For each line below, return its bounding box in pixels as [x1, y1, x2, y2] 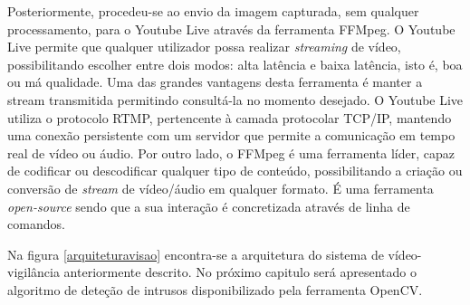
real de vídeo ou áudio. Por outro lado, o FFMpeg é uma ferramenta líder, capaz [7, 143, 455, 162]
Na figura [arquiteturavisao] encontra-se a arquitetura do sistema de [7, 244, 384, 263]
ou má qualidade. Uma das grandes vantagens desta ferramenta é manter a [7, 72, 423, 91]
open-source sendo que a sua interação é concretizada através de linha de [7, 196, 410, 215]
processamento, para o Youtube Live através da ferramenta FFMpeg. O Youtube [7, 19, 456, 38]
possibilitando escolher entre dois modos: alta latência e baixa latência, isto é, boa [7, 54, 463, 73]
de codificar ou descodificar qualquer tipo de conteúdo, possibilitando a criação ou [7, 161, 463, 180]
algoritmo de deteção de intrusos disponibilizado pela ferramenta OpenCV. [7, 280, 423, 299]
